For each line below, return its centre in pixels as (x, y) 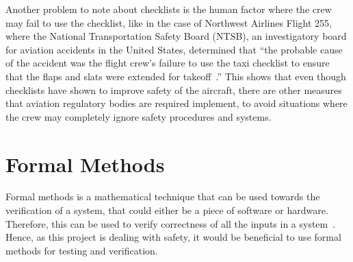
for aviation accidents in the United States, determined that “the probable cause (174, 49)
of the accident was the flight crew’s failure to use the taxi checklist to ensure (168, 63)
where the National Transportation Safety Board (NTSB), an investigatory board (176, 36)
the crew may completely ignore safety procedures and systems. (139, 116)
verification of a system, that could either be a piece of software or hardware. (167, 210)
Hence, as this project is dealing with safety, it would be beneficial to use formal (173, 237)
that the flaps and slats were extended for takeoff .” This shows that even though (176, 76)
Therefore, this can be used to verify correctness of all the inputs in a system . (171, 223)
